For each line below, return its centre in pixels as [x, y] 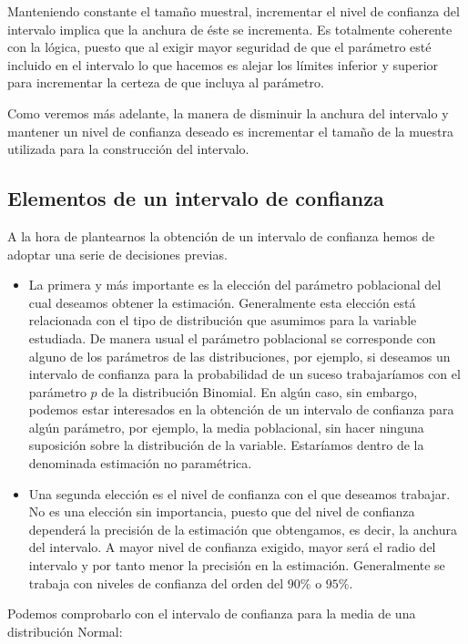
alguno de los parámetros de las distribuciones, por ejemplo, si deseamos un [239, 356]
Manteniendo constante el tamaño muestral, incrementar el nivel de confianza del [234, 11]
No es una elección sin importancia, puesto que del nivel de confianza [222, 511]
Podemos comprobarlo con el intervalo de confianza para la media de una [212, 613]
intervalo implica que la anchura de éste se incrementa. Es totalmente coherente [230, 29]
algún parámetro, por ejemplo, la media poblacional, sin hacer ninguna [226, 427]
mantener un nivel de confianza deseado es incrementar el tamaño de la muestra [230, 131]
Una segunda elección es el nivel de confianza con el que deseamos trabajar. [239, 493]
